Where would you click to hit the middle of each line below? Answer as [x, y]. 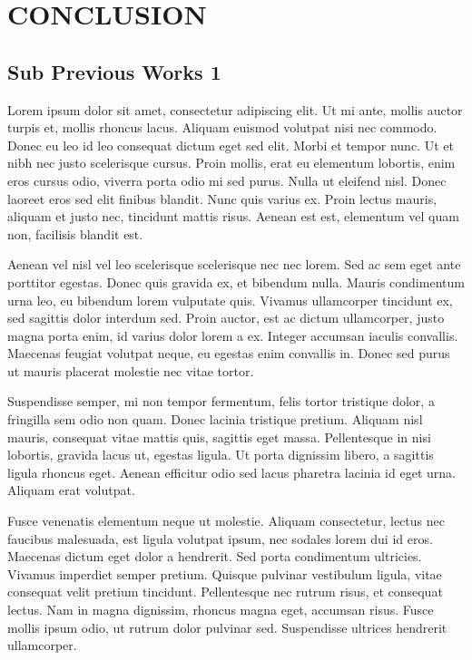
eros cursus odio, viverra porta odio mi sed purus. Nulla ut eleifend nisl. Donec [227, 180]
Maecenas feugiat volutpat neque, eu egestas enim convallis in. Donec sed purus [229, 353]
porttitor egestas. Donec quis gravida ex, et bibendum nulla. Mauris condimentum [236, 281]
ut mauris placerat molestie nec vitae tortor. [131, 370]
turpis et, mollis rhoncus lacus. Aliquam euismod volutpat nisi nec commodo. [222, 127]
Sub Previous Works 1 [114, 71]
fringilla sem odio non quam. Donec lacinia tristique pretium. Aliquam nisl [215, 419]
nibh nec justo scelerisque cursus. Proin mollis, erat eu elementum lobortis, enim [231, 163]
